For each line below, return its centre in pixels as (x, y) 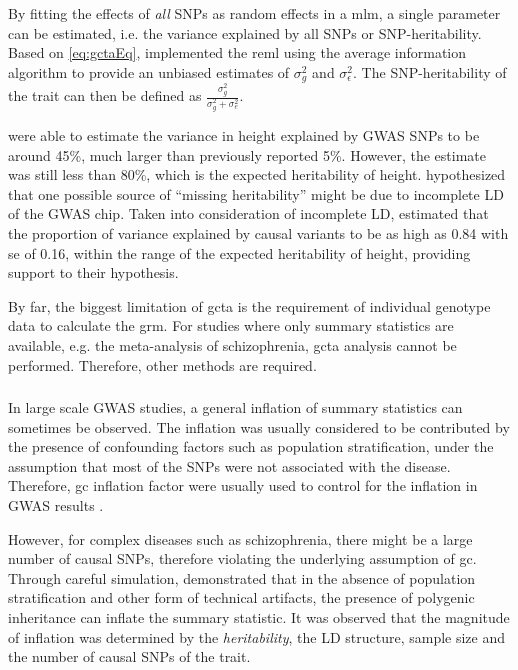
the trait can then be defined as (105, 95)
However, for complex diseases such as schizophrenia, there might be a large (240, 538)
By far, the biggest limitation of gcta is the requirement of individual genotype (249, 305)
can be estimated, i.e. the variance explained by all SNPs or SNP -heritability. (245, 32)
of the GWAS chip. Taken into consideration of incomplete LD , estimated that (248, 213)
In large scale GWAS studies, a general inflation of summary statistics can (235, 407)
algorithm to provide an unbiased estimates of (149, 71)
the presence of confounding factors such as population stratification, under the (251, 446)
